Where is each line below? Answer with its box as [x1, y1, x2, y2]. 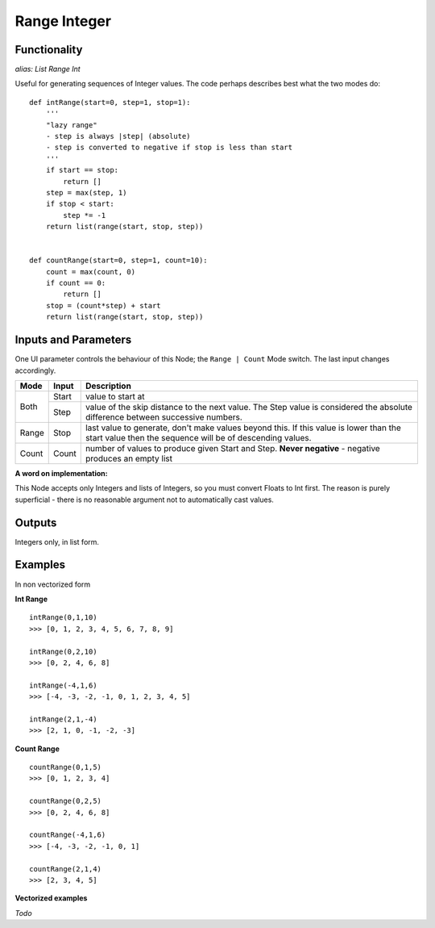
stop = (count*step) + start [45, 301, 161, 310]
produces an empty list [85, 453, 173, 464]
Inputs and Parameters [14, 333, 132, 347]
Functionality [14, 43, 83, 56]
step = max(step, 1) [45, 188, 127, 197]
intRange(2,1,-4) [29, 714, 97, 724]
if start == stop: [45, 165, 119, 175]
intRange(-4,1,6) [29, 680, 97, 690]
